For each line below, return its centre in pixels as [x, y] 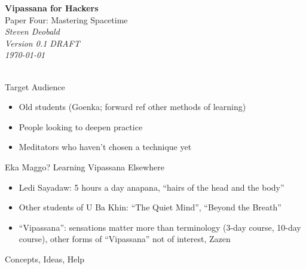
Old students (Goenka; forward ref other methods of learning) [132, 107]
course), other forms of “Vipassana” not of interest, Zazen [125, 239]
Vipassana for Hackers [52, 8]
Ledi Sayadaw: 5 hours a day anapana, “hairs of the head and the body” [152, 187]
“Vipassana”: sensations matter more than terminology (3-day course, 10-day [160, 227]
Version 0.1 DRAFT [42, 43]
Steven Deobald [32, 31]
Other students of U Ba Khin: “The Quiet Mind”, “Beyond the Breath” [150, 207]
